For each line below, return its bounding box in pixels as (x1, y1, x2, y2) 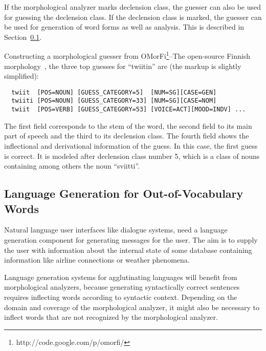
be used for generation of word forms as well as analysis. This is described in (4, 21, 245, 32)
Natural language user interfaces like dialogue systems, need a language (4, 224, 228, 235)
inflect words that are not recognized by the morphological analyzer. (4, 312, 218, 322)
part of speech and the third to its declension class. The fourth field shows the (4, 130, 249, 141)
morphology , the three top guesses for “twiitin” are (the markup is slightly (4, 60, 241, 71)
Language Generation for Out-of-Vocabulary (4, 185, 243, 201)
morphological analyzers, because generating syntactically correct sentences (4, 282, 240, 292)
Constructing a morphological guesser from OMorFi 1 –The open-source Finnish (4, 49, 250, 61)
